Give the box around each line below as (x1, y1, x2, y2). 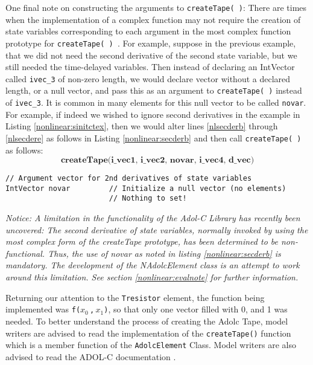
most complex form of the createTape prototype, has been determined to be (5, 235, 278, 248)
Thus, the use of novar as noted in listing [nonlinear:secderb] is (48, 247, 281, 259)
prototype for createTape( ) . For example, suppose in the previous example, (5, 36, 296, 49)
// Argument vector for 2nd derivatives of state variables (5, 174, 252, 183)
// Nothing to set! (109, 194, 187, 203)
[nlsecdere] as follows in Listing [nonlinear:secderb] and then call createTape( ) (5, 131, 302, 144)
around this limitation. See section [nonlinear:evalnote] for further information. (5, 271, 299, 283)
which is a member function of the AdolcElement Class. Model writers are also (5, 338, 296, 351)
